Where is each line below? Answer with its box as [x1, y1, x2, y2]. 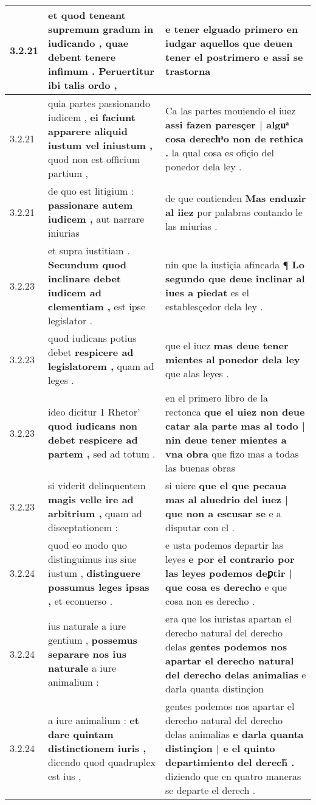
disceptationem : [48, 520, 118, 534]
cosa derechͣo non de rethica [165, 131, 304, 145]
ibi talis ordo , [48, 78, 117, 92]
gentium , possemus [48, 632, 137, 647]
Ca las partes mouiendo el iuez [165, 103, 296, 117]
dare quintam [48, 727, 114, 741]
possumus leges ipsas [48, 580, 149, 594]
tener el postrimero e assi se [165, 50, 303, 64]
